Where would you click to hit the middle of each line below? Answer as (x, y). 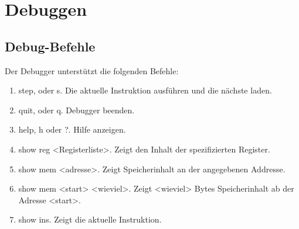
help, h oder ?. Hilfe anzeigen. (72, 129)
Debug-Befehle (50, 46)
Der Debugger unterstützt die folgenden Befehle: (92, 70)
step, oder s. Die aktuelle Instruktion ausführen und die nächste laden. (145, 90)
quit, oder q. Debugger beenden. (77, 110)
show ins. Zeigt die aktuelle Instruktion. (90, 219)
